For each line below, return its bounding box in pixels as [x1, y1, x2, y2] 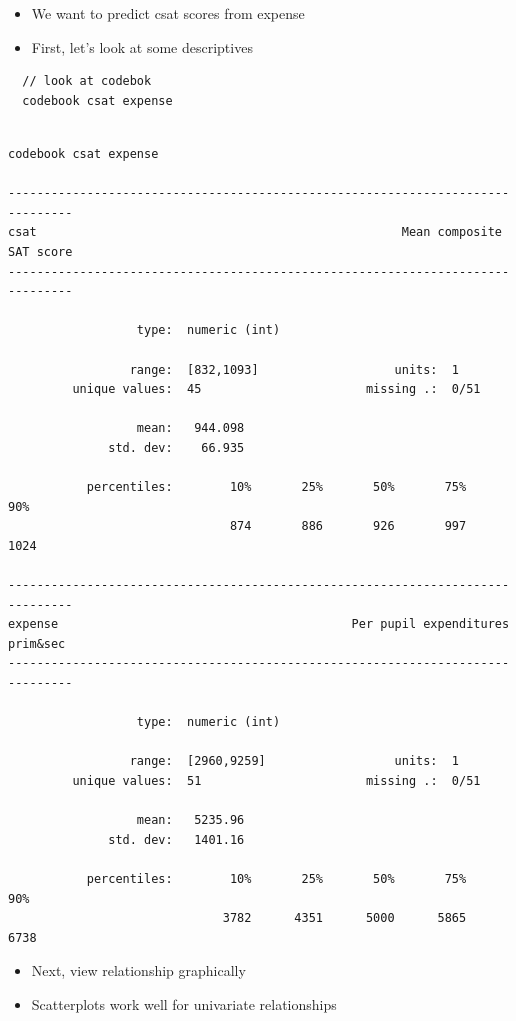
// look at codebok [22, 74, 152, 89]
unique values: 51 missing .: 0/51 [72, 773, 481, 788]
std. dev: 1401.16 [108, 832, 245, 847]
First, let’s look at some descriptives [31, 36, 253, 57]
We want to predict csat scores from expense [31, 3, 305, 23]
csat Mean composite [8, 225, 502, 240]
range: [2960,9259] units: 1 [129, 754, 460, 769]
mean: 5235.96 [136, 813, 245, 828]
